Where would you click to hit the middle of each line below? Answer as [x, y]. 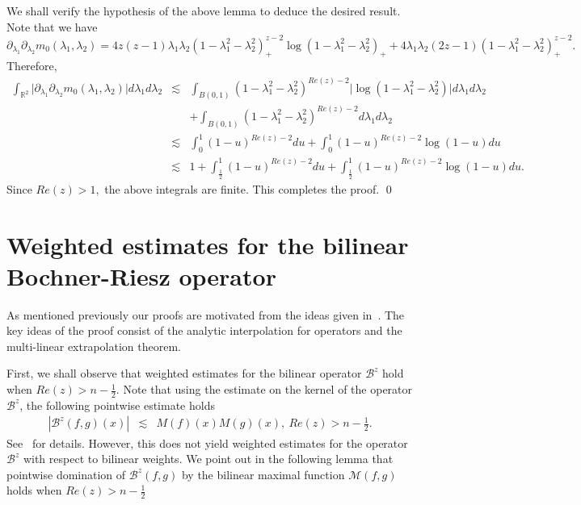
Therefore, [32, 66]
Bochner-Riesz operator [141, 275]
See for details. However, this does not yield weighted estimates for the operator [207, 442]
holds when [34, 490]
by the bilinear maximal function [263, 474]
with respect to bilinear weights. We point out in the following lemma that [208, 459]
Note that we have [52, 26]
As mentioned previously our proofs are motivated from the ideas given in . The [206, 314]
